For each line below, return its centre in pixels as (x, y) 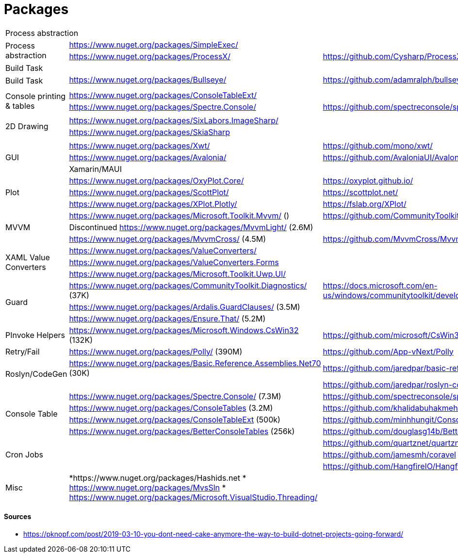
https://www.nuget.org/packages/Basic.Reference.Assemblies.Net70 (195, 363)
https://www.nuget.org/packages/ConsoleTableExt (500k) (175, 419)
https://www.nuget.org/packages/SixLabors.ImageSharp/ (174, 120)
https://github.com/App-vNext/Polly (388, 351)
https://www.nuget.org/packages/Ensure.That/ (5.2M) (167, 318)
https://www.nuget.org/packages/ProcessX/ (150, 56)
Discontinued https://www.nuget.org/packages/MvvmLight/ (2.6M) (191, 227)
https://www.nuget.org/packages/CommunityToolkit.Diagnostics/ (188, 285)
